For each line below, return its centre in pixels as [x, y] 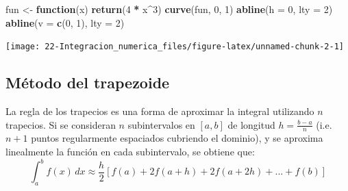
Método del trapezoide [88, 82]
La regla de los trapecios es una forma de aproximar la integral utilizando [160, 111]
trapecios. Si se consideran [61, 124]
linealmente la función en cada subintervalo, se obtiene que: [130, 152]
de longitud [251, 124]
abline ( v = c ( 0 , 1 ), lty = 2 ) [65, 22]
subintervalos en [161, 124]
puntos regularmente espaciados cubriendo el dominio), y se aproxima [177, 138]
